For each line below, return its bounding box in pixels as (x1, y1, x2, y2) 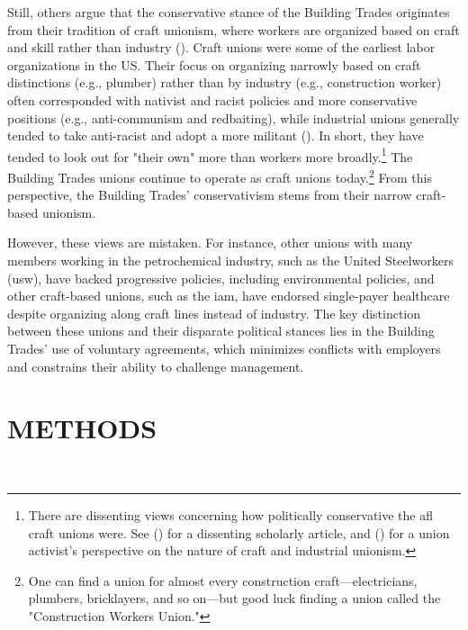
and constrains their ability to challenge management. (7, 356, 304, 375)
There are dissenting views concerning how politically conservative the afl (28, 505, 434, 524)
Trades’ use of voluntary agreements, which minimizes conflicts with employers (7, 339, 441, 357)
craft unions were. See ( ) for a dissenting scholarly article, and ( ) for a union (28, 523, 450, 542)
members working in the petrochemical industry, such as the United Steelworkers (7, 251, 454, 270)
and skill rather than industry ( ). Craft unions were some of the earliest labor (7, 38, 436, 57)
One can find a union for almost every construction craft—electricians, (28, 571, 418, 589)
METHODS (7, 409, 157, 446)
